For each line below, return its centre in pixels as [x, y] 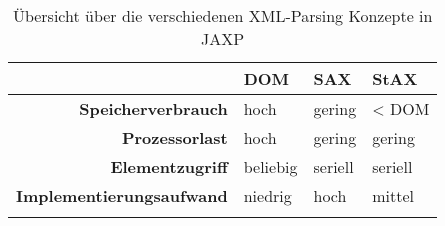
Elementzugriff [169, 166]
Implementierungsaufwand [122, 195]
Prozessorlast [174, 137]
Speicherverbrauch [153, 108]
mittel [393, 195]
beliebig [270, 166]
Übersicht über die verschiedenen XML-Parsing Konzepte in [222, 15]
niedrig [267, 195]
